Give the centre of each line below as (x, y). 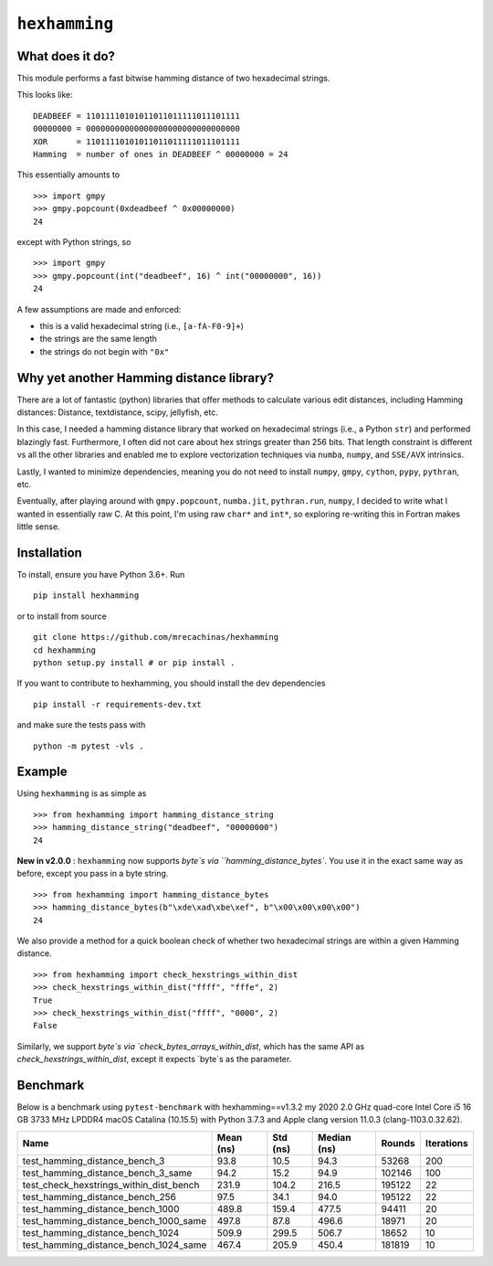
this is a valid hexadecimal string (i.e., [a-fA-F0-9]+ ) (142, 325)
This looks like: (45, 95)
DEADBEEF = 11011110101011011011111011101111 (137, 116)
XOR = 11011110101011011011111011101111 (137, 141)
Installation (49, 553)
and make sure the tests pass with (81, 725)
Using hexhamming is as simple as (82, 793)
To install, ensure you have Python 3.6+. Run (101, 575)
